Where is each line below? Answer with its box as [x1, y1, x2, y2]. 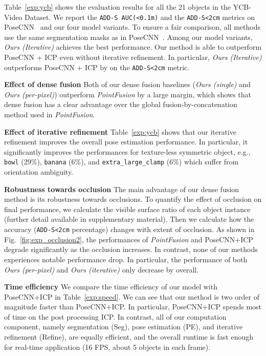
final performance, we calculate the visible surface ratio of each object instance [4, 203, 251, 214]
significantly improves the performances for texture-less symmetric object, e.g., [4, 146, 251, 157]
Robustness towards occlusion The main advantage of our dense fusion [4, 183, 239, 194]
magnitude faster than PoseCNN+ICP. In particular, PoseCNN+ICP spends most [4, 301, 262, 312]
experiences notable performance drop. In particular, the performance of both [4, 254, 248, 264]
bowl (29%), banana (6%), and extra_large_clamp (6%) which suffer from [4, 156, 239, 167]
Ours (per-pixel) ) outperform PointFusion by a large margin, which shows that [4, 89, 251, 99]
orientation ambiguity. [4, 166, 74, 177]
